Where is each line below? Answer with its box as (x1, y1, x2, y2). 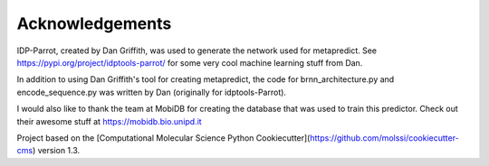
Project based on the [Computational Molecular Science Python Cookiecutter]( (16, 132, 311, 143)
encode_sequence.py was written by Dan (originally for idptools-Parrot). (16, 87, 287, 97)
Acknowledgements (16, 14, 172, 33)
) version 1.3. (32, 145, 81, 156)
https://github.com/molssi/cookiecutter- (309, 132, 459, 143)
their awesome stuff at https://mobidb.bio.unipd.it (16, 115, 203, 126)
